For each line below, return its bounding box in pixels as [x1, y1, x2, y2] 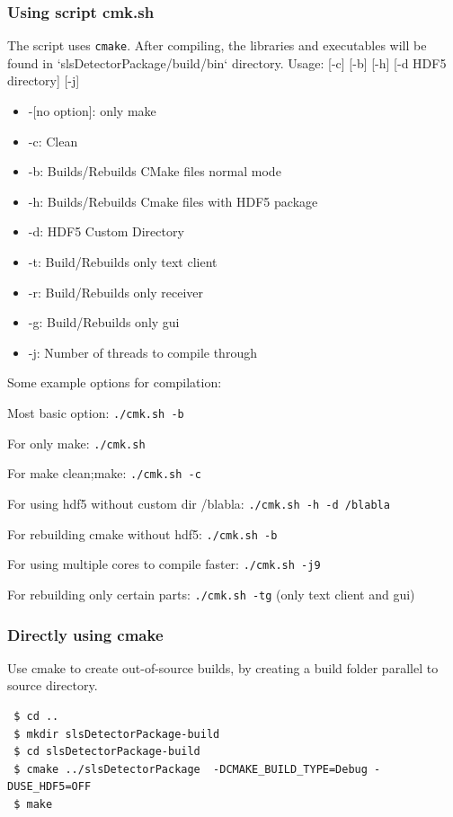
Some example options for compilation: [7, 373, 222, 392]
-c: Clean [28, 131, 78, 150]
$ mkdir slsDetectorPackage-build [13, 727, 220, 741]
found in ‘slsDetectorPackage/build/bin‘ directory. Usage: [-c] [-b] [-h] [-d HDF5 [7, 53, 447, 72]
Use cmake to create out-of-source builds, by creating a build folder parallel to [7, 658, 439, 677]
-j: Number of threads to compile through [28, 342, 257, 361]
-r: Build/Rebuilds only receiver [28, 282, 204, 301]
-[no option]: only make [28, 102, 156, 120]
